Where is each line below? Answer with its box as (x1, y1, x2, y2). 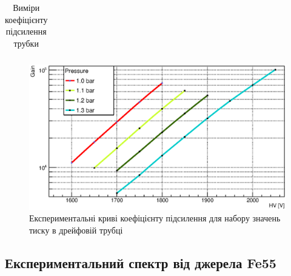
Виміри (13, 1, 40, 13)
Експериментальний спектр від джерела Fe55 (5, 253, 276, 272)
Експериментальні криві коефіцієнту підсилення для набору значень (29, 212, 281, 224)
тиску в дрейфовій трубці (29, 223, 123, 236)
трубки (13, 36, 39, 49)
